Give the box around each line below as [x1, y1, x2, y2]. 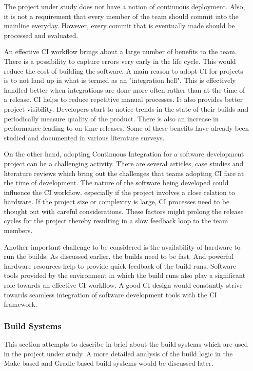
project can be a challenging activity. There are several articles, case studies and [4, 158, 244, 168]
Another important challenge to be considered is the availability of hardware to [4, 241, 241, 252]
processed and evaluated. [4, 30, 78, 40]
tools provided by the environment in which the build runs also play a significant [4, 270, 246, 280]
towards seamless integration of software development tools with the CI [4, 289, 217, 299]
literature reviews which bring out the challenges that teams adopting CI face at [4, 168, 244, 178]
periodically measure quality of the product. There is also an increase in [4, 113, 219, 123]
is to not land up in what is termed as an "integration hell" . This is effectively [4, 75, 236, 85]
